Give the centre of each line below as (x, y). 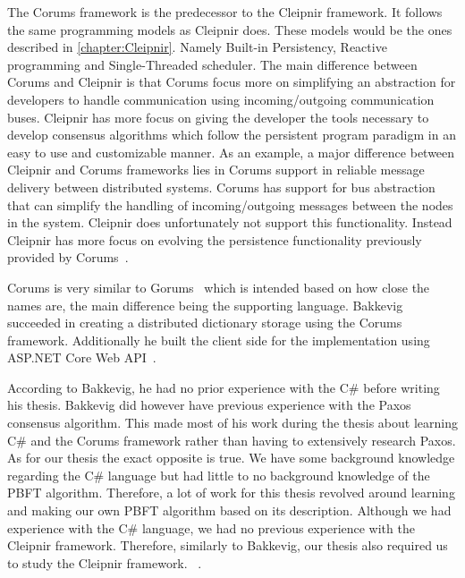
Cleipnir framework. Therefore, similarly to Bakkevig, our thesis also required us (228, 545)
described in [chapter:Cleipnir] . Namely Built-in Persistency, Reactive (197, 47)
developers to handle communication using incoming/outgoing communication (221, 99)
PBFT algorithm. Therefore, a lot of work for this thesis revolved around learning (231, 493)
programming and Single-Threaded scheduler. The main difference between (212, 64)
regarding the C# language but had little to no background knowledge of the (219, 475)
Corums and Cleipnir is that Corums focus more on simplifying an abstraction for (232, 82)
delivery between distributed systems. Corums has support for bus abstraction (221, 187)
